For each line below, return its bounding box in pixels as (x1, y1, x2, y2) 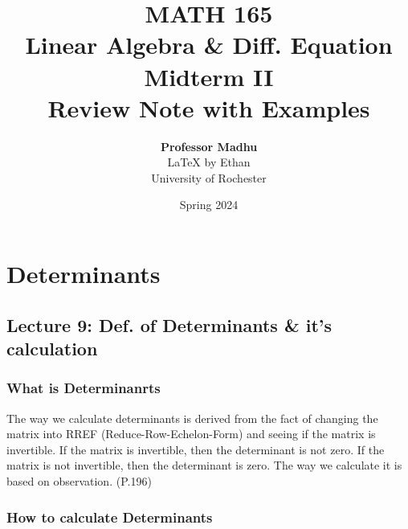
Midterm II (144, 59, 274, 92)
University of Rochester (151, 169, 267, 186)
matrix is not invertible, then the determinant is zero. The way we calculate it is (6, 457, 402, 474)
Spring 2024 (179, 196, 239, 213)
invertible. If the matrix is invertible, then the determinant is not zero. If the (6, 441, 385, 457)
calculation (6, 336, 98, 361)
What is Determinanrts (6, 378, 161, 398)
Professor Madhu (160, 137, 258, 154)
